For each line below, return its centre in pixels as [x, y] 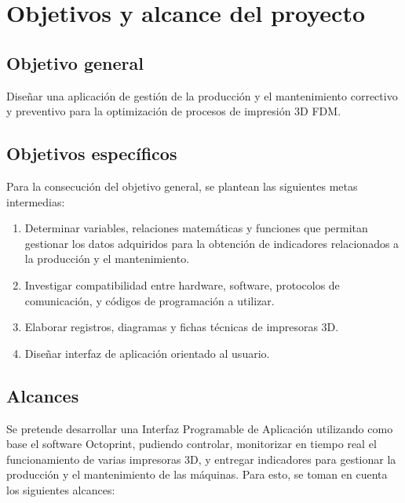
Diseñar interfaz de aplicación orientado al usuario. [147, 353]
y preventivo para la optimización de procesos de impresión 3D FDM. [174, 111]
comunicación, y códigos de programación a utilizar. [150, 300]
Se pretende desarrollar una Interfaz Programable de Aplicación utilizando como [200, 428]
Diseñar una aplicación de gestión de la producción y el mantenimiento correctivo [202, 95]
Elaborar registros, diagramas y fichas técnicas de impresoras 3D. [182, 327]
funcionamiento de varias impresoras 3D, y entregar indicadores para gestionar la [201, 459]
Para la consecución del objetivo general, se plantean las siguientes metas [182, 186]
